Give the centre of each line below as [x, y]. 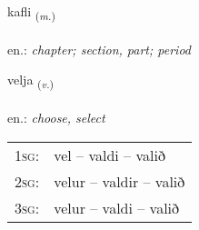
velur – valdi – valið [117, 207]
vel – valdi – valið [109, 155]
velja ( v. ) [31, 81]
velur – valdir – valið [119, 181]
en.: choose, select [56, 118]
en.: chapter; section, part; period [99, 49]
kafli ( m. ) [31, 12]
